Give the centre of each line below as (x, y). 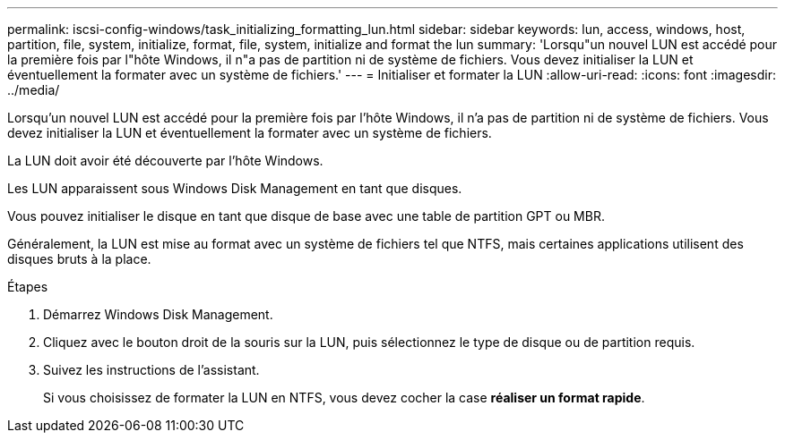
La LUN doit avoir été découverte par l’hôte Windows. (165, 161)
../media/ (34, 90)
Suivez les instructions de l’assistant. (151, 370)
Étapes (28, 287)
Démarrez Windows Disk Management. (158, 314)
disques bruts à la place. (79, 259)
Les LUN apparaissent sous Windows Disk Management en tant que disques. (235, 188)
